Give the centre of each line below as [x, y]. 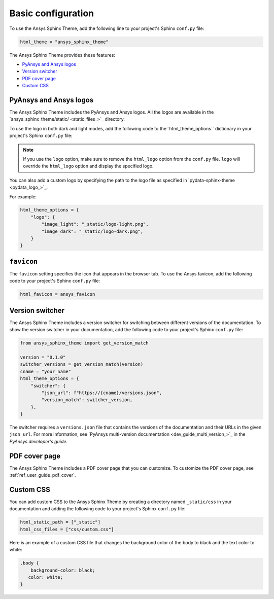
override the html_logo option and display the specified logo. [89, 166]
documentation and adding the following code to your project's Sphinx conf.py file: [97, 509]
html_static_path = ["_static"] [60, 522]
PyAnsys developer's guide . [39, 441]
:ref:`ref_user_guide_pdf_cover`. [43, 475]
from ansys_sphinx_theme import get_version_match [84, 343]
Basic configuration [52, 13]
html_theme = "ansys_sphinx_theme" [64, 42]
